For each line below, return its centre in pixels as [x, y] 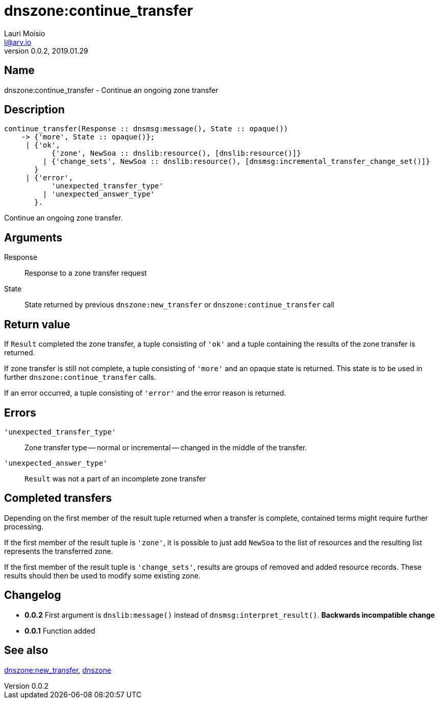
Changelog [33, 595]
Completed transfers [58, 498]
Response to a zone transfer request [86, 273]
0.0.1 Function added [60, 631]
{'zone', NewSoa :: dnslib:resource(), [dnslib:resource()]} [176, 153]
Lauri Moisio [25, 33]
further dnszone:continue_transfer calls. [80, 377]
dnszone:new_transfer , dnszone [58, 670]
